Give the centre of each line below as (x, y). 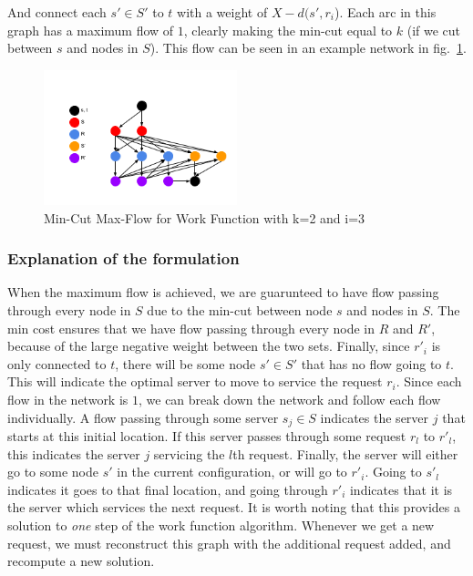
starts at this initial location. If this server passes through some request (207, 435)
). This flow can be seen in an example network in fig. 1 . (308, 48)
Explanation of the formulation (123, 258)
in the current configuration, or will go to (232, 472)
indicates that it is (401, 489)
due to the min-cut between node (240, 309)
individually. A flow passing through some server (143, 417)
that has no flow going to (371, 363)
